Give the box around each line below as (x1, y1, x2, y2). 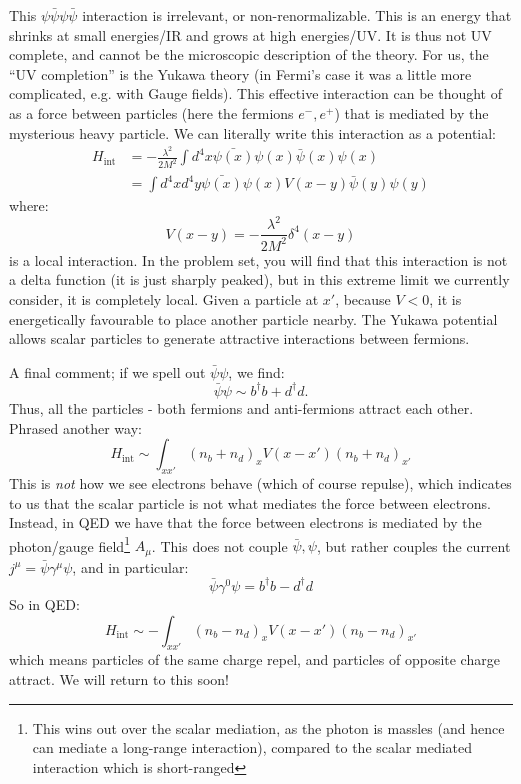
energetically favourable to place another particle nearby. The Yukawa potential (9, 308, 498, 329)
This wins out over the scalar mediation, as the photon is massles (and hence (32, 717, 505, 738)
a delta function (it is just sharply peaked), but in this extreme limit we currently (9, 269, 510, 290)
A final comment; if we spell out (9, 361, 206, 382)
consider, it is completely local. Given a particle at (9, 289, 319, 310)
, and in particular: (72, 556, 189, 577)
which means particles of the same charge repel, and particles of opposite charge (9, 649, 500, 670)
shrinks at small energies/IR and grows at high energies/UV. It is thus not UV (9, 24, 492, 45)
